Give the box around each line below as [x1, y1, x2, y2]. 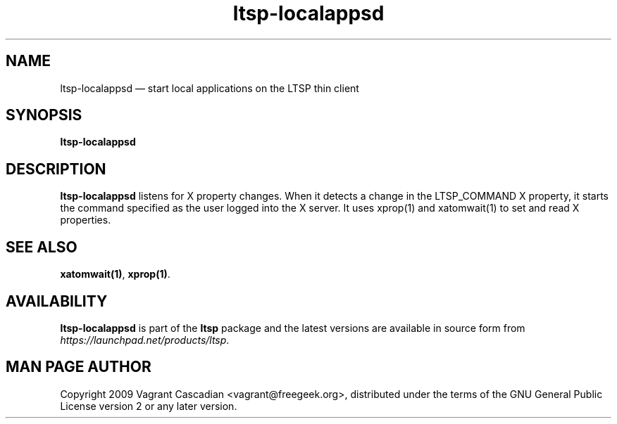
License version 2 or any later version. [60, 399, 237, 412]
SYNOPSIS [6, 106, 82, 124]
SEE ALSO [6, 238, 77, 256]
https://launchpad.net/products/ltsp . [60, 333, 230, 346]
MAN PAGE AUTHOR [6, 358, 151, 376]
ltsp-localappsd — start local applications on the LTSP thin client [60, 82, 359, 94]
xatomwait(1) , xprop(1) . [60, 268, 170, 281]
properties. [60, 214, 111, 226]
